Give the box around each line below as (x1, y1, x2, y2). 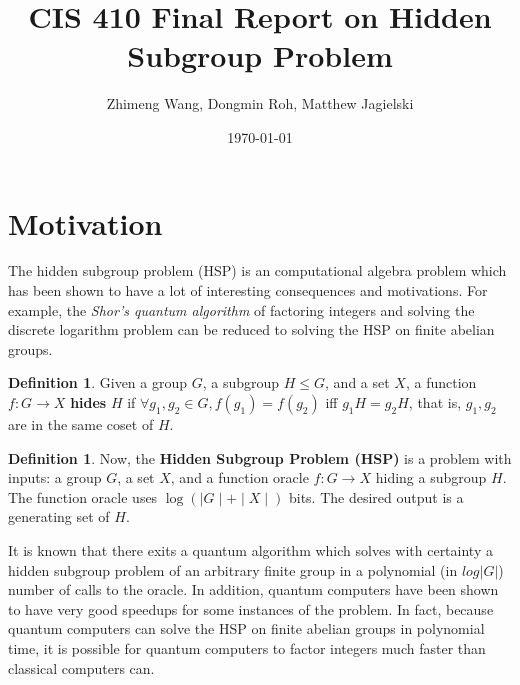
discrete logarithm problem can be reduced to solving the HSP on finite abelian (8, 319, 495, 340)
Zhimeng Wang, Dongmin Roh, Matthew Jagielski (106, 93, 414, 114)
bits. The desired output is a (288, 486, 464, 507)
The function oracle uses (8, 486, 158, 507)
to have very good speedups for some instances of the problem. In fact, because (8, 598, 494, 619)
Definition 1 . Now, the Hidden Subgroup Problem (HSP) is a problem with (8, 447, 512, 468)
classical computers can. (8, 657, 155, 678)
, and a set (325, 372, 390, 393)
